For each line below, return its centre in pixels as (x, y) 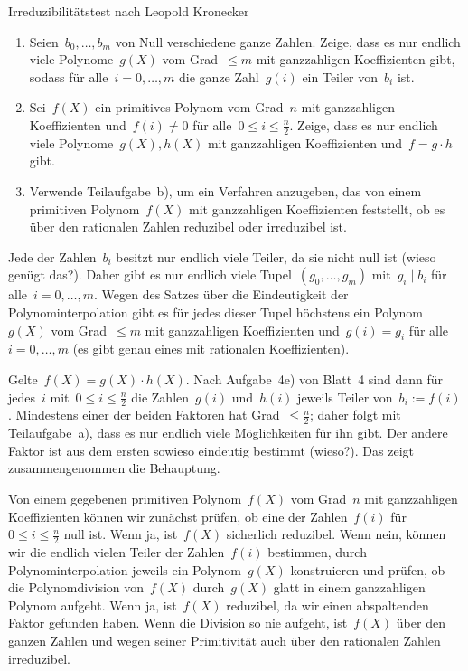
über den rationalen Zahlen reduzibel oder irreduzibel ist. (188, 227)
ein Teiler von (340, 76)
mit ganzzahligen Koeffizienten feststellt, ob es (317, 208)
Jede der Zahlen (52, 256)
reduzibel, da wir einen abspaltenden (328, 605)
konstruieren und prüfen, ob (368, 569)
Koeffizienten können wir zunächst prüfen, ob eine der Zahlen (178, 516)
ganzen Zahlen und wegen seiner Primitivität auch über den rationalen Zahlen (225, 640)
